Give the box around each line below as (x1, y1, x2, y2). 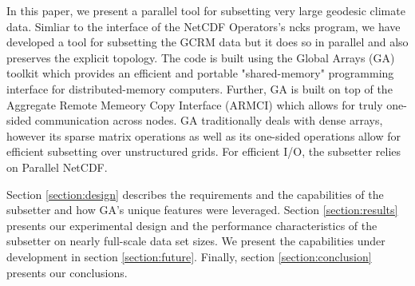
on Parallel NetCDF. (6, 158, 108, 175)
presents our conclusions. (6, 264, 128, 280)
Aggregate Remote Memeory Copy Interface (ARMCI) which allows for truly (6, 96, 383, 113)
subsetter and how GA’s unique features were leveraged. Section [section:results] (6, 201, 398, 218)
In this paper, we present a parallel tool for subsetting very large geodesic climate (6, 2, 405, 18)
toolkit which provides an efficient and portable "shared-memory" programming (6, 65, 394, 81)
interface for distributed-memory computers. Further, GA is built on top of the (6, 80, 393, 97)
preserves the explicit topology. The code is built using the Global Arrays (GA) (6, 49, 395, 66)
